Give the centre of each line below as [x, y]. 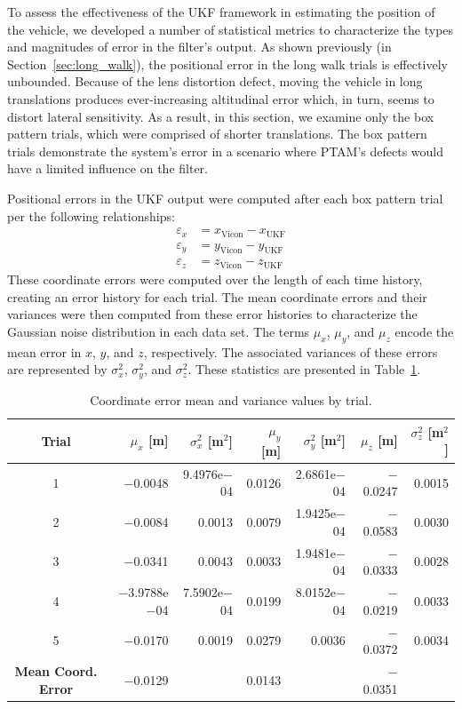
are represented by [57, 369]
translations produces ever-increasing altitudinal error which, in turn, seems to [221, 98]
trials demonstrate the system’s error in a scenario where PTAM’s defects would [226, 151]
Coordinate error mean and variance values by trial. [231, 399]
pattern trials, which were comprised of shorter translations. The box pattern [217, 134]
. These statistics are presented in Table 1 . [304, 369]
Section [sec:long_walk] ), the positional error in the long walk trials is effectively [227, 64]
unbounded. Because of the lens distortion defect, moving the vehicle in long [215, 81]
